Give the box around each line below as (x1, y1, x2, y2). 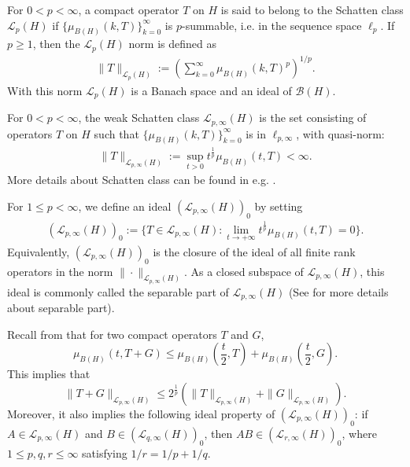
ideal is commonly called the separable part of (7, 283, 229, 300)
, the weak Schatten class (78, 109, 200, 126)
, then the (32, 35, 80, 52)
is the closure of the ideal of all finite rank (153, 243, 356, 259)
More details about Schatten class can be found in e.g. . (7, 171, 276, 188)
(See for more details (288, 283, 389, 300)
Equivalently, (7, 243, 70, 259)
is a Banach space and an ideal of (131, 82, 292, 98)
